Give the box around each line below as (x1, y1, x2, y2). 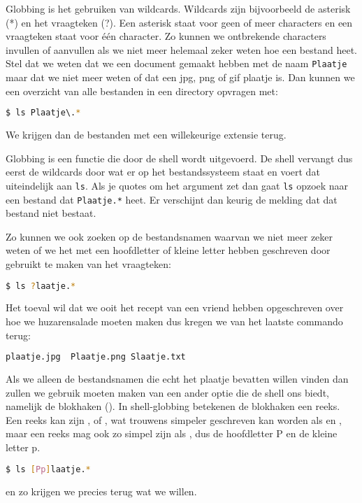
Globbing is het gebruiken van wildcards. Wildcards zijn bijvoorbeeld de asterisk (6, 1, 351, 15)
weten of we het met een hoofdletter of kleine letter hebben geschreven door (6, 243, 331, 257)
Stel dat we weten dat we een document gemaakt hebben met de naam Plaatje (6, 56, 347, 71)
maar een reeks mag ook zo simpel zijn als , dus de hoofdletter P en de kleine (6, 426, 338, 441)
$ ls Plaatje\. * (6, 108, 81, 118)
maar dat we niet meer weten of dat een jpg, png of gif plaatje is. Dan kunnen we (6, 70, 355, 85)
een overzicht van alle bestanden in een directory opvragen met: (6, 83, 278, 98)
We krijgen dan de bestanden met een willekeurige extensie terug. (6, 127, 287, 142)
